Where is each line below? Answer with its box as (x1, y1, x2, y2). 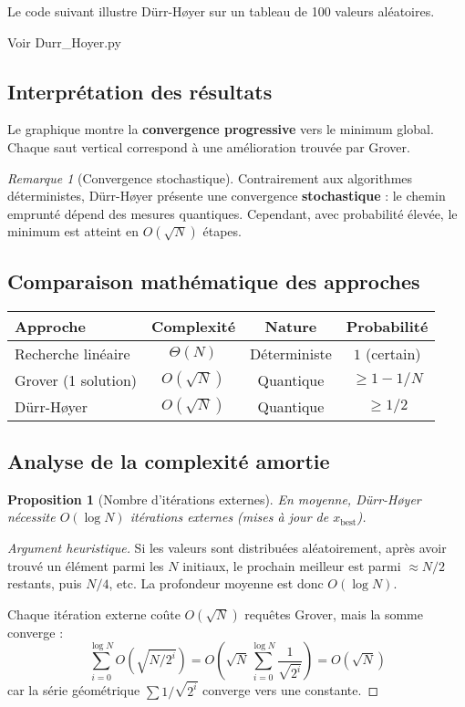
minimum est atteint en (7, 222, 139, 241)
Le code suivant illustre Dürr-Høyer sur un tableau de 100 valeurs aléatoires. (7, 2, 435, 20)
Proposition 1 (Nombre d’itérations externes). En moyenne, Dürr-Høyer (7, 489, 421, 508)
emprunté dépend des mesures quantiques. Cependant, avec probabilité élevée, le (7, 203, 458, 223)
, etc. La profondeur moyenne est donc (108, 574, 324, 593)
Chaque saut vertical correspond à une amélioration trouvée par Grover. (7, 137, 410, 156)
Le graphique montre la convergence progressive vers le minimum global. (7, 120, 434, 139)
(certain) (366, 342, 421, 364)
